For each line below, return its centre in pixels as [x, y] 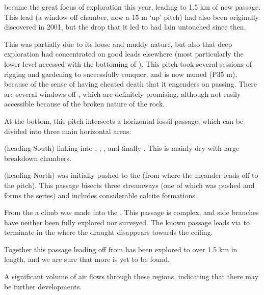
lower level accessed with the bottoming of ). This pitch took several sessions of [128, 63]
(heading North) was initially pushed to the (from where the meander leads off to [131, 175]
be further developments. [43, 286]
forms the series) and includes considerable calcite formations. [101, 195]
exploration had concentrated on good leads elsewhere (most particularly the [124, 54]
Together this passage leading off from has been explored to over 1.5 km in [121, 249]
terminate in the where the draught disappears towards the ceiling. [109, 232]
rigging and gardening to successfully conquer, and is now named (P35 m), [121, 74]
